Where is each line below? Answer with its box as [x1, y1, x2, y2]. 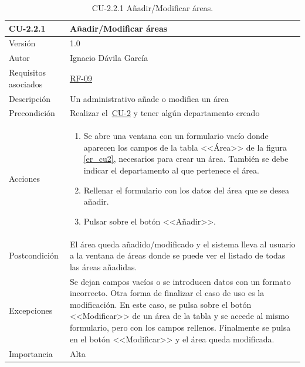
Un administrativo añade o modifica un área [69, 92, 229, 104]
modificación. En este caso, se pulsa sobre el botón [69, 298, 252, 310]
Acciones [9, 172, 40, 185]
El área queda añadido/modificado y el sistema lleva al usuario [69, 237, 296, 250]
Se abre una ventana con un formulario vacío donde [83, 130, 269, 142]
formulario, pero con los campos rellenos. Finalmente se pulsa [69, 321, 291, 334]
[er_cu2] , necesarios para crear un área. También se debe [83, 152, 289, 165]
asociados [9, 77, 43, 90]
